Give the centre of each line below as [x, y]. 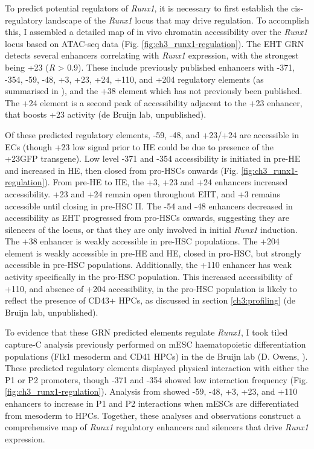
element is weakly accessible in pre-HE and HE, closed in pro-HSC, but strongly [153, 253]
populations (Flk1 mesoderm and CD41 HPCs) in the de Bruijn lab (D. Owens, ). [156, 356]
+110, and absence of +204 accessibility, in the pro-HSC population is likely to [151, 288]
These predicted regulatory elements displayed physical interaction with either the [157, 368]
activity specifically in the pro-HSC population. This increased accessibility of [149, 277]
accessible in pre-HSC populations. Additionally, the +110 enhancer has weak [148, 265]
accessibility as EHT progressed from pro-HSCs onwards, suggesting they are [147, 218]
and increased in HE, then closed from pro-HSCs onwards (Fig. [122, 170]
